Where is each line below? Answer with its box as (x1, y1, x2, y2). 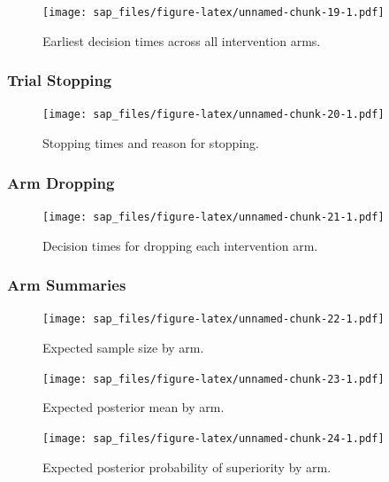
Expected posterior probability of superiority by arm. (42, 457, 332, 476)
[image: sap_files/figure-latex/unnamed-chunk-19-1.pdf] (42, 6, 385, 19)
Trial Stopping (7, 69, 112, 91)
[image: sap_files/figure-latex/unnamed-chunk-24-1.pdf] (42, 431, 385, 445)
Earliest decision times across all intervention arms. (42, 31, 321, 50)
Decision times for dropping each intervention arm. (42, 236, 318, 254)
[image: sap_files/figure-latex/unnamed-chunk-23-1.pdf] (42, 372, 385, 385)
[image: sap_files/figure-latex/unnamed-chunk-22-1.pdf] (42, 313, 385, 326)
